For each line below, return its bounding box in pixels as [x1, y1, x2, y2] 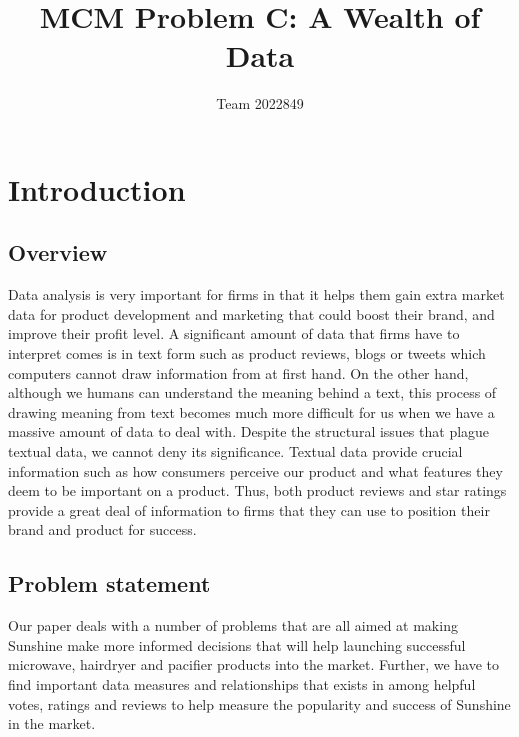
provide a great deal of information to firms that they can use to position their [8, 499, 490, 520]
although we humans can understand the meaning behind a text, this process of [8, 382, 497, 403]
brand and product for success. [8, 519, 197, 540]
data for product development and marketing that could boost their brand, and [8, 303, 495, 324]
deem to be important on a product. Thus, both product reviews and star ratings [8, 480, 507, 501]
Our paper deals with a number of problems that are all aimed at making [8, 615, 458, 636]
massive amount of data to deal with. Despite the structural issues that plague [8, 421, 490, 442]
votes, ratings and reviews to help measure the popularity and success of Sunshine [8, 693, 511, 714]
